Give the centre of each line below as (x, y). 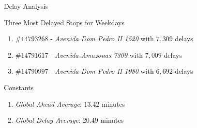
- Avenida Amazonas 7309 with (97, 55)
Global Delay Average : (48, 120)
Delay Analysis (26, 6)
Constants (19, 87)
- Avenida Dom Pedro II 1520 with (102, 39)
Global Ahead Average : (48, 104)
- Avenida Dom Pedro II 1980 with (102, 71)
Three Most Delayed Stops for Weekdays (64, 22)
